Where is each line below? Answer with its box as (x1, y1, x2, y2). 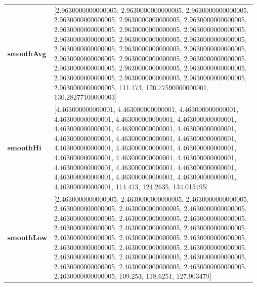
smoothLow (7, 232, 47, 242)
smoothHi (7, 143, 42, 153)
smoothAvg (7, 48, 46, 58)
